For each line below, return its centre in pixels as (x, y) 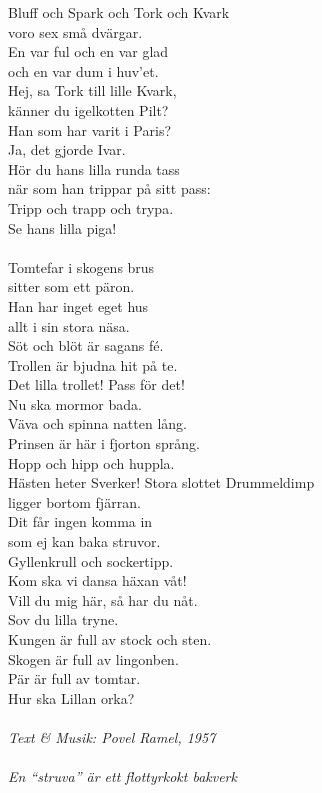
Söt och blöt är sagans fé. (86, 345)
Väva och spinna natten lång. (97, 423)
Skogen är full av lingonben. (93, 658)
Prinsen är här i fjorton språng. (104, 443)
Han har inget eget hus (78, 305)
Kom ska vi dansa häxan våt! (97, 580)
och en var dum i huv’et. (83, 70)
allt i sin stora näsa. (69, 325)
